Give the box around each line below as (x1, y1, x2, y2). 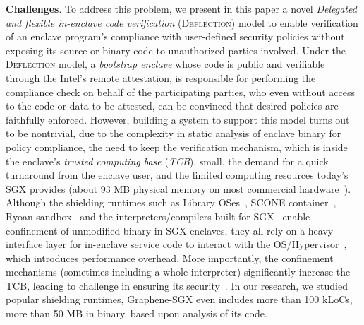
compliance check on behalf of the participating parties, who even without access (6, 84, 355, 99)
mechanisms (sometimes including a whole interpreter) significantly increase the (6, 264, 351, 279)
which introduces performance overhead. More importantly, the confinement (6, 250, 334, 265)
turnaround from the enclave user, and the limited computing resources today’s (6, 167, 348, 182)
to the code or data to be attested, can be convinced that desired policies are (6, 98, 339, 113)
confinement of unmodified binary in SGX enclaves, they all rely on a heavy (6, 223, 334, 237)
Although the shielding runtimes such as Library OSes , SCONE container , (6, 195, 336, 210)
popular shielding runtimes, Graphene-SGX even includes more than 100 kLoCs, (6, 292, 353, 307)
